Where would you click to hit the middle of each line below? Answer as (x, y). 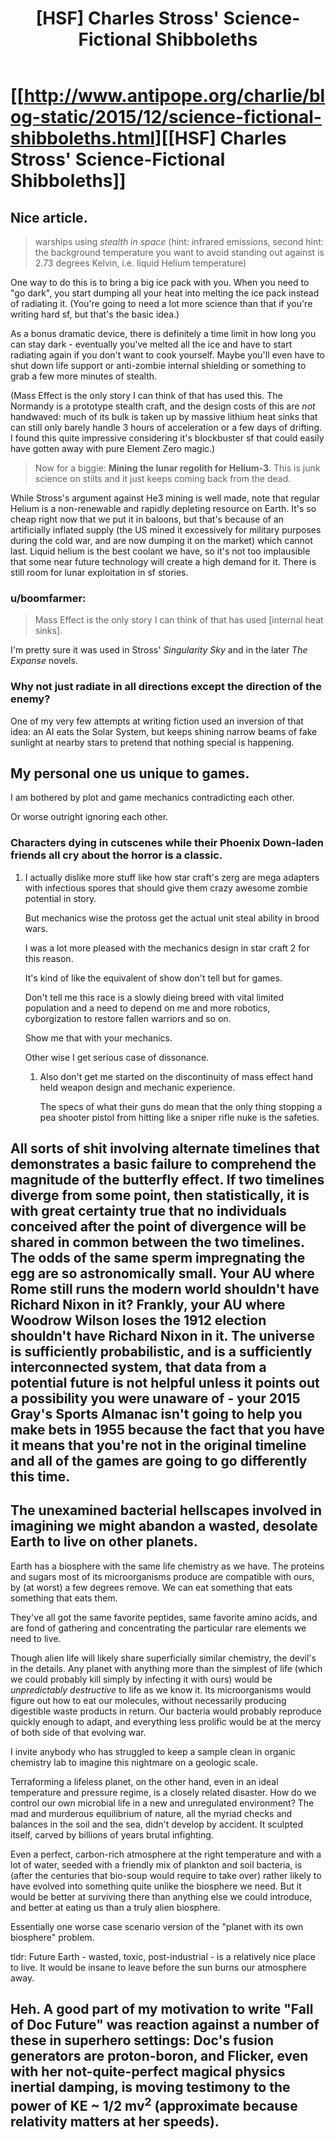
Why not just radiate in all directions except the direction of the (166, 687)
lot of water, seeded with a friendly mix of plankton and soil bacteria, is (156, 1864)
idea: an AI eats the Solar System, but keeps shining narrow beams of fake (164, 731)
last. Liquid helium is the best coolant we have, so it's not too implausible (160, 551)
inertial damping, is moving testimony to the (150, 2087)
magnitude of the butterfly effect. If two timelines (167, 1180)
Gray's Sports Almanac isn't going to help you (156, 1414)
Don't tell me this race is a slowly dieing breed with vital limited (154, 997)
